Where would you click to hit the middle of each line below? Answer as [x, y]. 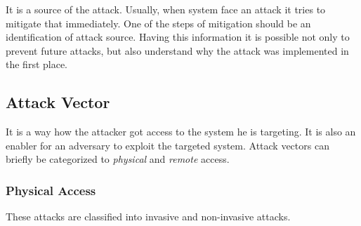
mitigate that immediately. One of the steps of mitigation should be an [158, 23]
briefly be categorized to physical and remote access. [118, 159]
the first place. [37, 64]
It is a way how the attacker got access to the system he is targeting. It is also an [181, 132]
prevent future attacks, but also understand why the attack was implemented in [177, 50]
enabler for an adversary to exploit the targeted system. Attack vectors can [168, 145]
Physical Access [51, 190]
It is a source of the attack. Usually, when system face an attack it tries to [166, 9]
